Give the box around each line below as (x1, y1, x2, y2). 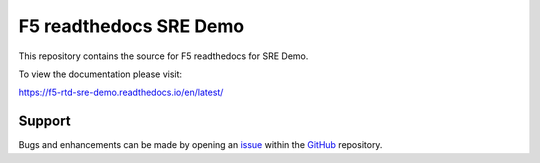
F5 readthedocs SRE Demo (18, 15, 245, 37)
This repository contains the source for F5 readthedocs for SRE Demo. (18, 50, 309, 62)
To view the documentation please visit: (18, 68, 183, 80)
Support (18, 113, 71, 130)
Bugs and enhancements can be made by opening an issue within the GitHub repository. (18, 139, 383, 151)
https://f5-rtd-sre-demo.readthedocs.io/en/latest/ (18, 86, 224, 99)
